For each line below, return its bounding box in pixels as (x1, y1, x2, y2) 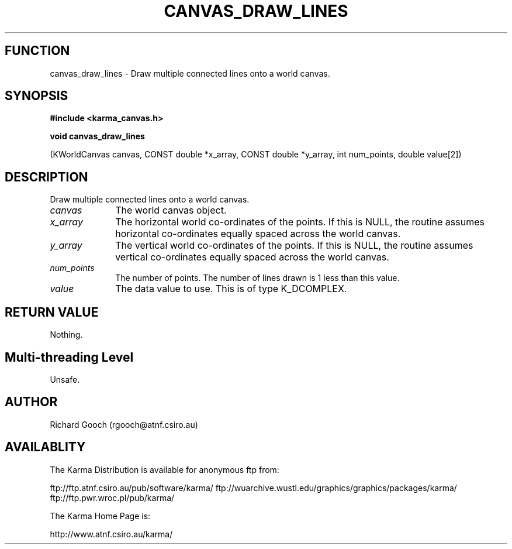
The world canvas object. (115, 204, 227, 217)
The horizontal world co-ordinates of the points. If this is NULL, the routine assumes (115, 216, 485, 228)
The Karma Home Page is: (50, 510, 151, 521)
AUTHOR (5, 394, 58, 410)
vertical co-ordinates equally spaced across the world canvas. (115, 251, 389, 263)
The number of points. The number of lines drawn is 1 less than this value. (115, 273, 400, 283)
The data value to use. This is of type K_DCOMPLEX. (115, 283, 347, 295)
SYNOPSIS (5, 88, 68, 104)
